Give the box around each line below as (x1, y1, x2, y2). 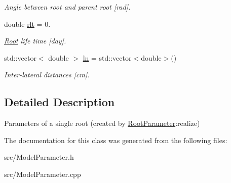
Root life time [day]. (4, 35, 66, 46)
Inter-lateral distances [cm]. (4, 69, 90, 80)
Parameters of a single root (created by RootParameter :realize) (4, 118, 200, 128)
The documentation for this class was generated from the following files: (4, 134, 227, 145)
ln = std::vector (83, 52, 132, 63)
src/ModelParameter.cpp (4, 168, 81, 179)
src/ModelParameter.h (4, 152, 74, 162)
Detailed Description (4, 94, 115, 110)
